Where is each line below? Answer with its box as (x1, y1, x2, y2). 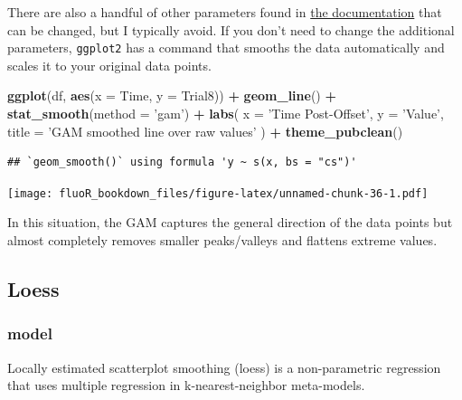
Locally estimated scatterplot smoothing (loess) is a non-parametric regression (7, 357, 441, 376)
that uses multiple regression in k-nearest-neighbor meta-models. (7, 376, 365, 395)
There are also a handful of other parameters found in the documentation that (7, 3, 442, 21)
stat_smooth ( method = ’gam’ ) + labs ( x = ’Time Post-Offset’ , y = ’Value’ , (7, 104, 444, 123)
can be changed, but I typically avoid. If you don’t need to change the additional (7, 20, 455, 39)
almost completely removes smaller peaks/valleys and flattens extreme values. (7, 231, 438, 250)
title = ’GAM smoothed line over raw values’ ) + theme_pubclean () (7, 121, 403, 140)
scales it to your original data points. (7, 55, 212, 74)
